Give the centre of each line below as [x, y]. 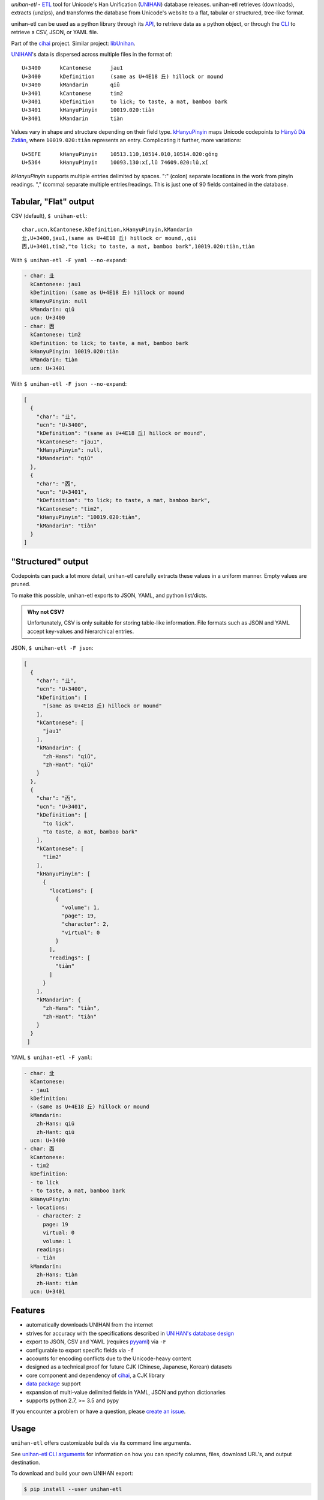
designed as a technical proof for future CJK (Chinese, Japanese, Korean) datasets [129, 1367]
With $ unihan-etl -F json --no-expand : [69, 383]
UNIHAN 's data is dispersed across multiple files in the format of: [91, 54]
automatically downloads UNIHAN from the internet [89, 1325]
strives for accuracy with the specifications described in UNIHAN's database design [130, 1333]
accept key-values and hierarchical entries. [81, 631]
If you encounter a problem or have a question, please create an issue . [98, 1411]
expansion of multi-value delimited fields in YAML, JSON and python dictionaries [126, 1392]
